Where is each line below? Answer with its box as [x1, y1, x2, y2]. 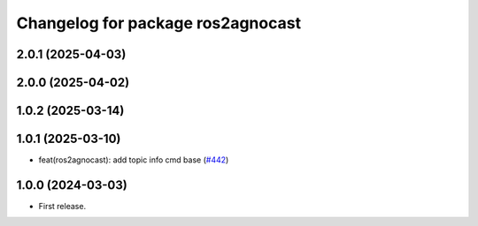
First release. [38, 201, 87, 212]
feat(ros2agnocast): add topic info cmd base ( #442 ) [38, 154, 229, 165]
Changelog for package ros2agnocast [16, 13, 301, 33]
